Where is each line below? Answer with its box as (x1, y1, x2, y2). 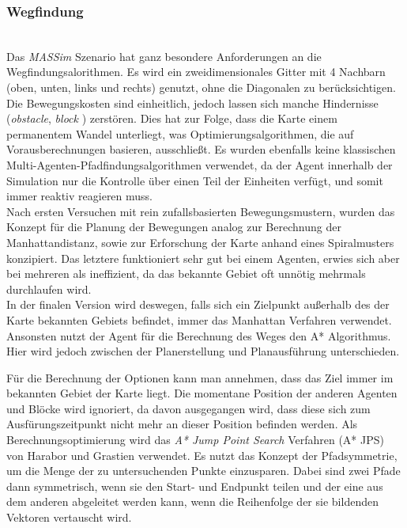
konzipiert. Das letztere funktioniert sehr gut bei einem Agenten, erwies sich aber (6, 249, 400, 266)
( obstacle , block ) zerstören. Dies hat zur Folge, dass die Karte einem (6, 110, 337, 127)
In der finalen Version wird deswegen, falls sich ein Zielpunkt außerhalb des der (6, 296, 390, 313)
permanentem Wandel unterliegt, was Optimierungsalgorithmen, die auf (6, 125, 354, 142)
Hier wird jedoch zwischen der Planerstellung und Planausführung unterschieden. (6, 343, 400, 359)
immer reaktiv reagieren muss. (6, 188, 153, 204)
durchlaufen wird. (6, 280, 92, 297)
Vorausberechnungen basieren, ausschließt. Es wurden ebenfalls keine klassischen (6, 141, 396, 158)
